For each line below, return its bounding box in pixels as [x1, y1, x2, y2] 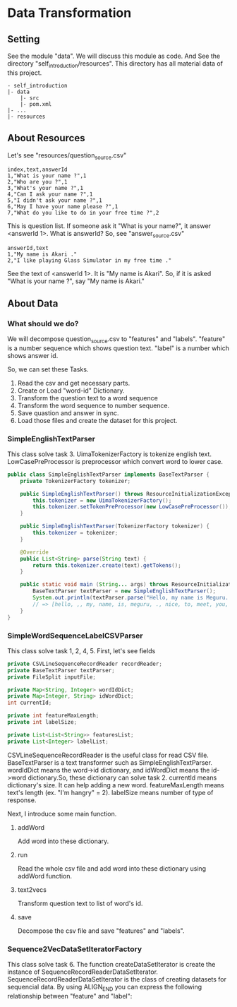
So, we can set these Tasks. [7, 365, 89, 374]
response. [7, 796, 37, 804]
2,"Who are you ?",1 [7, 179, 68, 186]
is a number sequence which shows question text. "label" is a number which [7, 344, 229, 352]
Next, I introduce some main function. [7, 809, 117, 818]
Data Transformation [7, 5, 132, 21]
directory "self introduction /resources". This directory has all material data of [7, 59, 224, 69]
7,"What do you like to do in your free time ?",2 [7, 210, 159, 217]
